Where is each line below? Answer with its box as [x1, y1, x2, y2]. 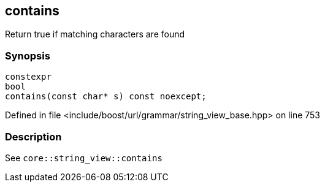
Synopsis [5, 49, 50, 62]
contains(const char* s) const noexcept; [5, 91, 207, 102]
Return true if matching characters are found [5, 29, 185, 40]
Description [5, 130, 62, 143]
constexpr [5, 72, 52, 82]
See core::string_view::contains [5, 152, 162, 163]
